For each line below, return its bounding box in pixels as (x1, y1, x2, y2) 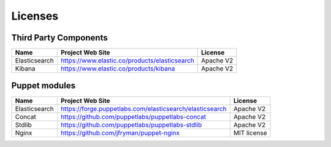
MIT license (233, 129, 267, 137)
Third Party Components (11, 32, 108, 43)
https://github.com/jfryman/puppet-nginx (60, 129, 180, 137)
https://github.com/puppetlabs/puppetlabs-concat (60, 112, 207, 121)
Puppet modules (11, 80, 76, 91)
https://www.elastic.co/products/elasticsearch (60, 56, 194, 65)
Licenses (11, 9, 59, 23)
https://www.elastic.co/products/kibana (60, 64, 175, 73)
